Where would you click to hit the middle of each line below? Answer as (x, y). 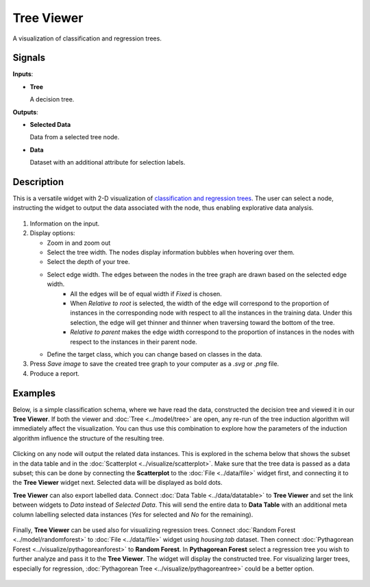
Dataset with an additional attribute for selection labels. (108, 163)
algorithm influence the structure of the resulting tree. (88, 438)
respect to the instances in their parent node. (134, 342)
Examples (34, 393)
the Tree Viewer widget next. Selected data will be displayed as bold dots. (118, 483)
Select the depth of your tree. (88, 262)
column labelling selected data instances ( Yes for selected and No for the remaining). (133, 514)
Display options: (52, 233)
